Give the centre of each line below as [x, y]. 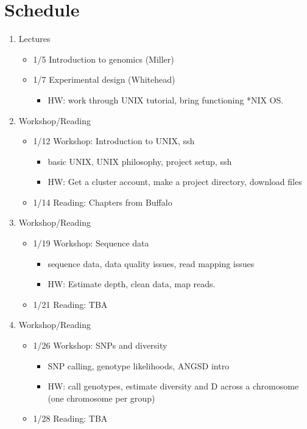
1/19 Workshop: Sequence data [91, 243]
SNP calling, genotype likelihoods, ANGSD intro [139, 365]
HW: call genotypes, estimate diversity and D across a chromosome [173, 386]
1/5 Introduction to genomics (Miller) [104, 59]
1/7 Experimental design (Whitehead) [104, 79]
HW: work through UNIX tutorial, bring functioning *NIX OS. [166, 99]
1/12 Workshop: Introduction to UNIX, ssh [114, 141]
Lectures [34, 39]
